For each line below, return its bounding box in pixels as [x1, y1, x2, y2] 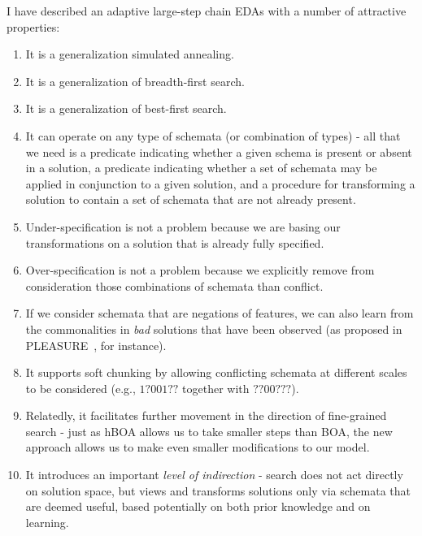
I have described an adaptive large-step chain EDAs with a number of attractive [7, 2, 407, 19]
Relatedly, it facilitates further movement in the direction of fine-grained [25, 407, 387, 424]
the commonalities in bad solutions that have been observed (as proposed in [25, 320, 402, 337]
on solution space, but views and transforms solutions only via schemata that [25, 482, 411, 499]
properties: [7, 18, 60, 35]
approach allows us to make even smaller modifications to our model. [25, 439, 370, 456]
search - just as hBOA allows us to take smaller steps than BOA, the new [25, 422, 393, 439]
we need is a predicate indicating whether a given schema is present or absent [25, 143, 412, 160]
